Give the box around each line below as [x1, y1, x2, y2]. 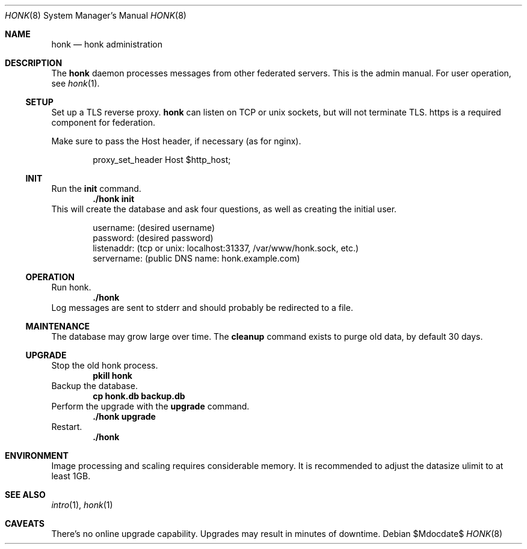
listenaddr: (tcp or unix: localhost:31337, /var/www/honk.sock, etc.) [93, 243, 359, 253]
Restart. [51, 422, 82, 432]
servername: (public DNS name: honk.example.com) [93, 253, 300, 263]
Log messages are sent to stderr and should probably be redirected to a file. [51, 302, 353, 313]
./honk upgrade [93, 411, 156, 422]
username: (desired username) [93, 222, 215, 233]
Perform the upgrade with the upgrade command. [51, 401, 250, 411]
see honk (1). [51, 78, 100, 88]
